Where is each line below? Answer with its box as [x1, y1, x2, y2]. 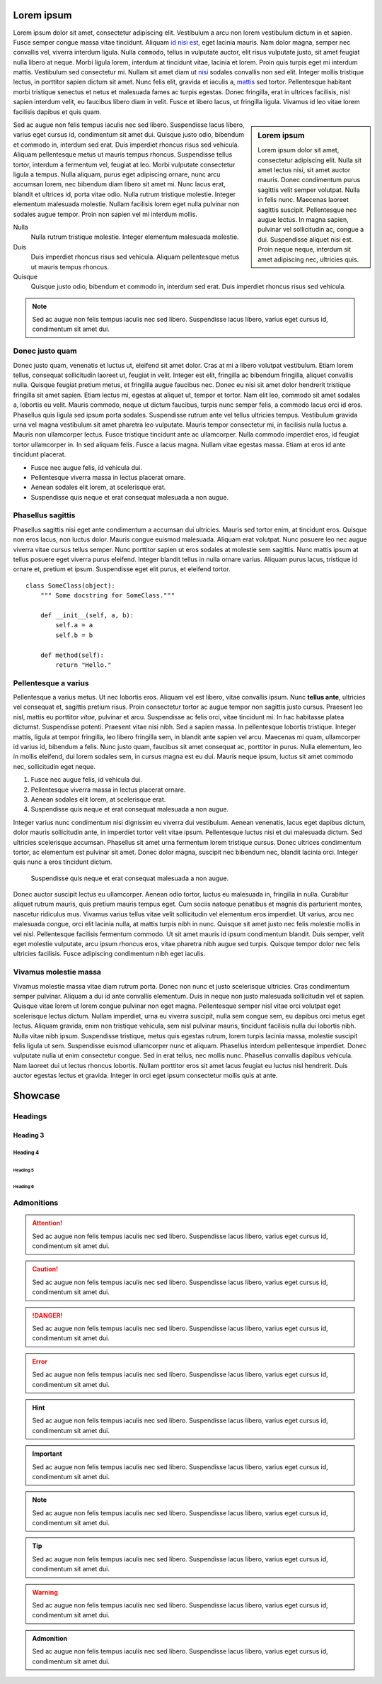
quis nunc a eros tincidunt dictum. [13, 858, 112, 866]
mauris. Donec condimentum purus [257, 176, 361, 184]
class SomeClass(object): [25, 581, 116, 590]
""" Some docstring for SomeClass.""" [40, 592, 175, 600]
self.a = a [55, 621, 93, 629]
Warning [32, 1588, 58, 1596]
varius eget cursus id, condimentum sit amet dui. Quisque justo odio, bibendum [13, 130, 245, 139]
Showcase [13, 1089, 61, 1101]
